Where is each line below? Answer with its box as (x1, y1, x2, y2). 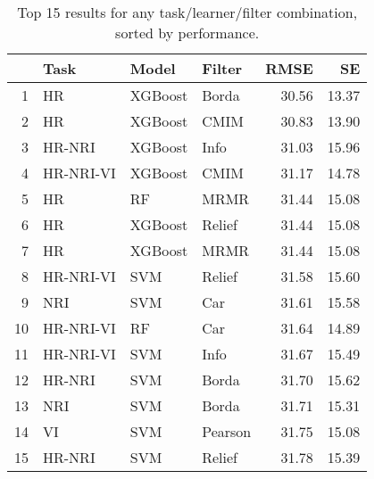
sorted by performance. (115, 22, 260, 43)
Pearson (202, 421, 252, 442)
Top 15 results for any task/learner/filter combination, (17, 2, 358, 22)
